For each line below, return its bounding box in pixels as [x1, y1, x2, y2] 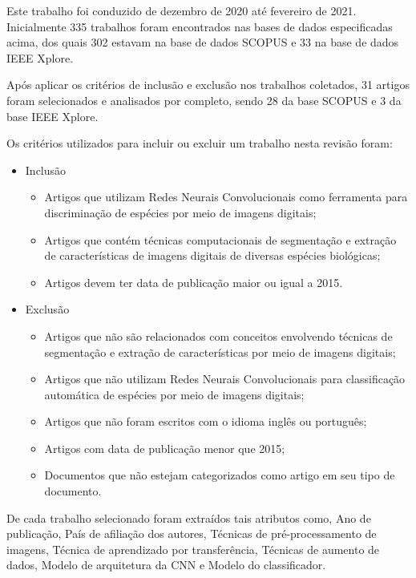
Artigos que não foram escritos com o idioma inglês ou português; [44, 413, 367, 430]
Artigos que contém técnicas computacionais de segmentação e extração [44, 231, 397, 248]
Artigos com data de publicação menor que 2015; [44, 439, 285, 456]
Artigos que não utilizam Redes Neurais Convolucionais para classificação [44, 370, 406, 387]
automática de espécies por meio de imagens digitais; [44, 386, 305, 402]
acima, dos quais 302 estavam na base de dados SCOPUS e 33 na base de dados [6, 34, 399, 51]
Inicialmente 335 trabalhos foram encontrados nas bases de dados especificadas [6, 18, 393, 34]
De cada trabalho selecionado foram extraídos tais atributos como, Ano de [6, 509, 371, 526]
